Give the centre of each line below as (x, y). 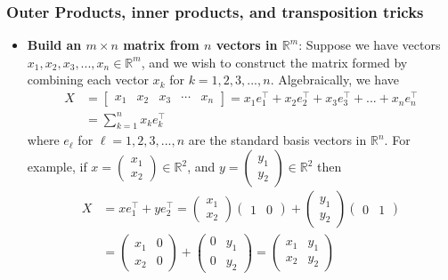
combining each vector (88, 80)
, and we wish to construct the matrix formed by (274, 62)
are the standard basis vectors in (277, 140)
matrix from (161, 45)
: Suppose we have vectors (370, 45)
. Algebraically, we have (334, 80)
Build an (54, 45)
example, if (57, 167)
